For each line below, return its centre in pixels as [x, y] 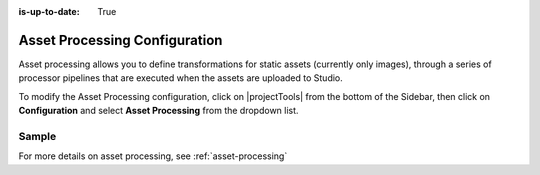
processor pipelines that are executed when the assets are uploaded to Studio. [181, 78]
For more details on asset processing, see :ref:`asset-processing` [153, 156]
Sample [37, 136]
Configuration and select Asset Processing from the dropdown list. [158, 111]
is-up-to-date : [49, 11]
